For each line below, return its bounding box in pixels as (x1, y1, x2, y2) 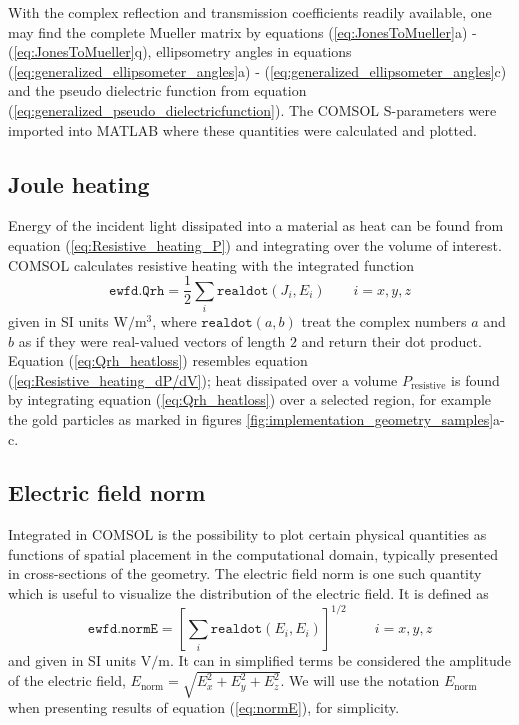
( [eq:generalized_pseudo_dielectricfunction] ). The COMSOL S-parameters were (8, 99, 497, 120)
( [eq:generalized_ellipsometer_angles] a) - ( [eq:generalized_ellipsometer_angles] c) (8, 60, 507, 81)
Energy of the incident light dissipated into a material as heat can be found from (8, 215, 504, 236)
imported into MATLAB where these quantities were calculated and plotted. (8, 119, 477, 140)
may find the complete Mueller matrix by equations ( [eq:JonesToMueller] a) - (8, 21, 477, 42)
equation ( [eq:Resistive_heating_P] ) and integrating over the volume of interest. (8, 234, 502, 255)
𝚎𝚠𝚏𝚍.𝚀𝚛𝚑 (109, 283, 165, 298)
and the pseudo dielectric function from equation (8, 80, 307, 101)
